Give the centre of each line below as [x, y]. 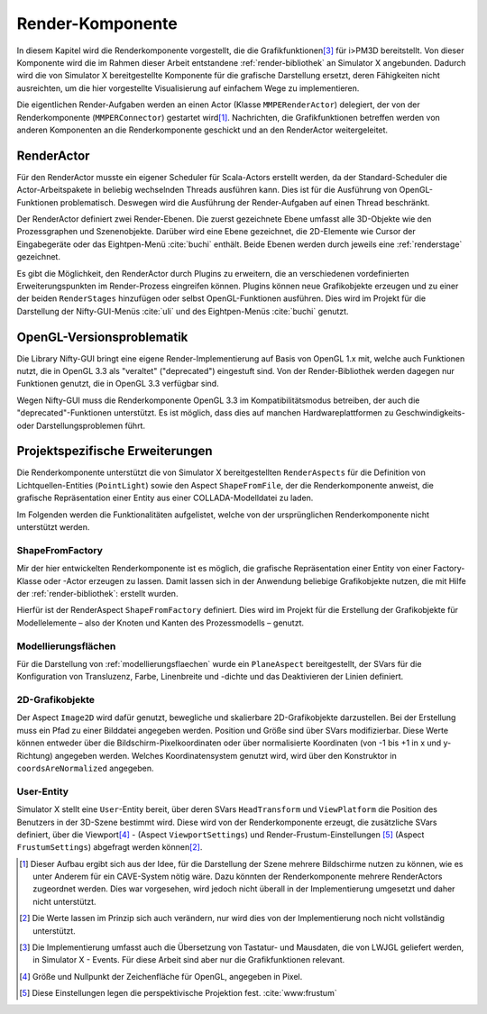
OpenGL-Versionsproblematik [102, 337]
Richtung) [35, 755]
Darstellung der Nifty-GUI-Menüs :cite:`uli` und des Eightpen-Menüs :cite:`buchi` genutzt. [183, 311]
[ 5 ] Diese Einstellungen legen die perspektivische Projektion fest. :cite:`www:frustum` [178, 993]
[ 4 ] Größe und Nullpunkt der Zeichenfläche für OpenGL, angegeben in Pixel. [161, 976]
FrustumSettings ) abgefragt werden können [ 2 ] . [110, 847]
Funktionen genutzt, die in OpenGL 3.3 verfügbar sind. [118, 384]
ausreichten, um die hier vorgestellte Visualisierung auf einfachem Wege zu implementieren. [188, 88]
